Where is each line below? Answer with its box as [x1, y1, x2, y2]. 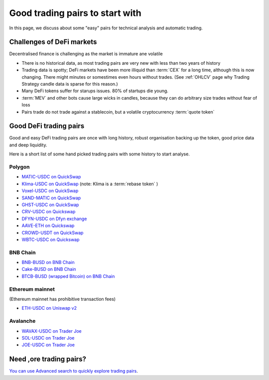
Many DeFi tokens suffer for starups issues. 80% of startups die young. [21, 88, 169, 94]
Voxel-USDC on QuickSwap [21, 188, 79, 194]
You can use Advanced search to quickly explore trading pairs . [9, 368, 138, 374]
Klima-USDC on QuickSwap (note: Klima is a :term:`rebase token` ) [21, 181, 158, 187]
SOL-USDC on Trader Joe [21, 335, 75, 341]
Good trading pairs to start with [9, 7, 141, 18]
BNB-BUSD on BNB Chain [21, 259, 75, 265]
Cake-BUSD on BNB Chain [21, 266, 77, 272]
